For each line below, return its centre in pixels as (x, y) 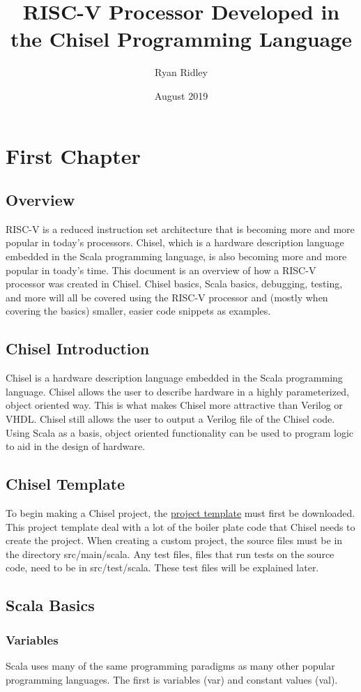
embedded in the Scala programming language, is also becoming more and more (176, 256)
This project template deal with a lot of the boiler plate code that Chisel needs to (180, 526)
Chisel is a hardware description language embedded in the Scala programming (174, 378)
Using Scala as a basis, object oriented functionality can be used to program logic (180, 432)
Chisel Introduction (78, 348)
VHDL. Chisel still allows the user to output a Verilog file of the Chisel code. (170, 419)
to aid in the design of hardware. (76, 446)
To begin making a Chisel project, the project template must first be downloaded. (180, 513)
